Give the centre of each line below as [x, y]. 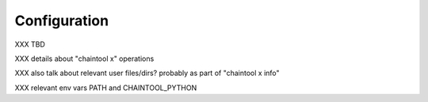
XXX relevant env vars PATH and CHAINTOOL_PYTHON [106, 88]
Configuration [62, 21]
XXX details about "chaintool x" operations [84, 59]
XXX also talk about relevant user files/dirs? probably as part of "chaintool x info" [147, 73]
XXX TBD [30, 44]
